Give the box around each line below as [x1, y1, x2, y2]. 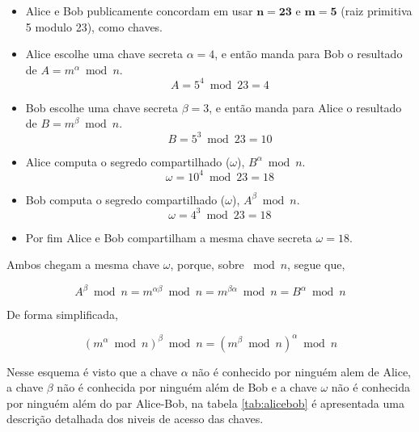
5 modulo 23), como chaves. [25, 18, 163, 35]
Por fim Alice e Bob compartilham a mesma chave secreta [25, 229, 312, 245]
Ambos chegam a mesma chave [6, 256, 160, 273]
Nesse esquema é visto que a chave [6, 363, 178, 380]
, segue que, [287, 256, 345, 273]
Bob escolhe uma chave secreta [25, 99, 178, 115]
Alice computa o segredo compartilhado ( [25, 153, 231, 170]
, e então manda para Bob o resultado [214, 45, 403, 62]
